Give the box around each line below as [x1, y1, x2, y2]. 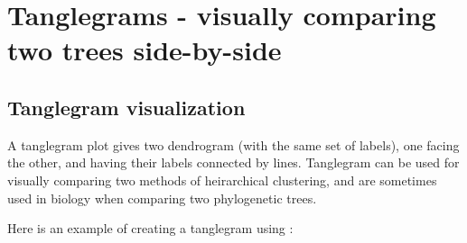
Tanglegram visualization [7, 93, 246, 121]
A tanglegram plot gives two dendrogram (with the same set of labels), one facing [7, 135, 460, 154]
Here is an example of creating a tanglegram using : [7, 219, 294, 238]
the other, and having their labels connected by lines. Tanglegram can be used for [7, 153, 460, 172]
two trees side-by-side [7, 31, 282, 68]
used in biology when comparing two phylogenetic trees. [7, 188, 317, 207]
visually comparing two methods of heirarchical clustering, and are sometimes [7, 170, 437, 189]
